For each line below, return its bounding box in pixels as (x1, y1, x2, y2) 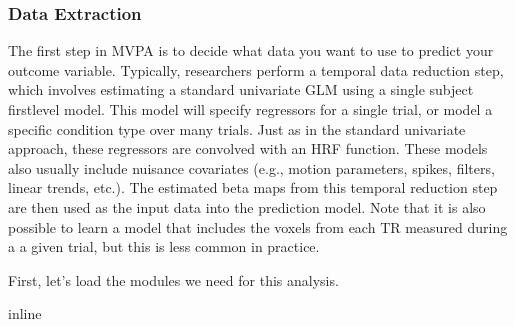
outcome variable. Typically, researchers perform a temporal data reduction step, (8, 59, 504, 80)
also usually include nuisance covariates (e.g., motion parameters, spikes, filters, (8, 157, 495, 178)
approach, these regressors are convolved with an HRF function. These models (8, 138, 488, 159)
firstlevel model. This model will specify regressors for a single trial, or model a (8, 99, 493, 119)
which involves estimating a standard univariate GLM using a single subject (8, 79, 474, 100)
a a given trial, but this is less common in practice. (8, 236, 320, 257)
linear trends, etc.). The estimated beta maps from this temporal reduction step (8, 177, 498, 198)
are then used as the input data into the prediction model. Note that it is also (8, 196, 486, 217)
